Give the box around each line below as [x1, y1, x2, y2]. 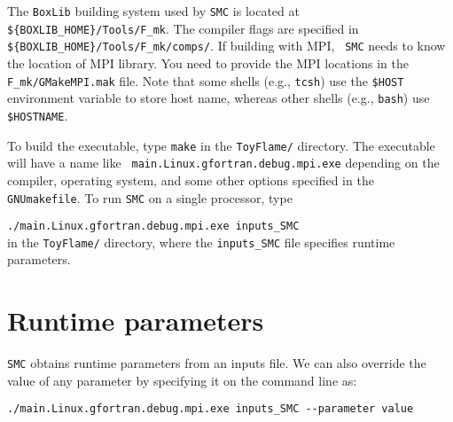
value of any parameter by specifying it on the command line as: [7, 371, 357, 389]
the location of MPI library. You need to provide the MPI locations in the [7, 53, 409, 72]
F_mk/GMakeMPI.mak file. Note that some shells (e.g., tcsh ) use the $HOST [7, 71, 404, 90]
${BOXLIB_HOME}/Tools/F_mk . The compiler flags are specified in [7, 19, 359, 37]
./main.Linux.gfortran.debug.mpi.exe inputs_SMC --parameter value [7, 402, 414, 416]
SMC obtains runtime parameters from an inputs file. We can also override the [7, 354, 426, 372]
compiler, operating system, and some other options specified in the [7, 170, 374, 189]
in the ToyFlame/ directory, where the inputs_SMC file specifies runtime [7, 232, 395, 251]
